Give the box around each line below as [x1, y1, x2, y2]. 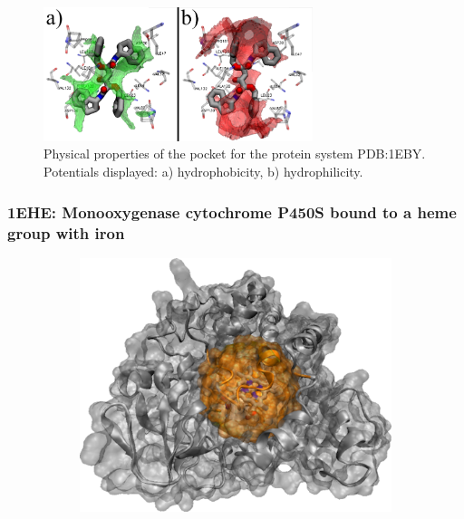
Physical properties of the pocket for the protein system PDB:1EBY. [43, 144, 426, 163]
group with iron [7, 221, 125, 244]
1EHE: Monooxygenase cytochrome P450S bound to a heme [7, 200, 457, 223]
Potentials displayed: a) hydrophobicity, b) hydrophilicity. [43, 162, 363, 181]
